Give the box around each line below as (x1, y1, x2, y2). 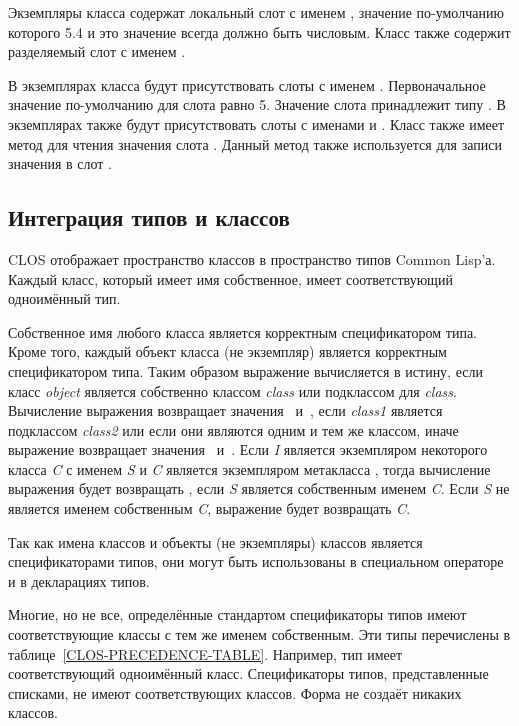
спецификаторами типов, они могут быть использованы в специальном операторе (8, 551, 504, 572)
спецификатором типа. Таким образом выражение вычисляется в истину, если (8, 360, 483, 381)
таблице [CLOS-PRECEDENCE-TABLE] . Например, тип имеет (8, 643, 403, 664)
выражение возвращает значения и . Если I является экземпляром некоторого (8, 439, 488, 460)
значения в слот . (8, 153, 112, 174)
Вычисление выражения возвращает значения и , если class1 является (8, 400, 443, 421)
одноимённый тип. (8, 288, 121, 309)
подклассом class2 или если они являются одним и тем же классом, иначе (8, 419, 459, 440)
